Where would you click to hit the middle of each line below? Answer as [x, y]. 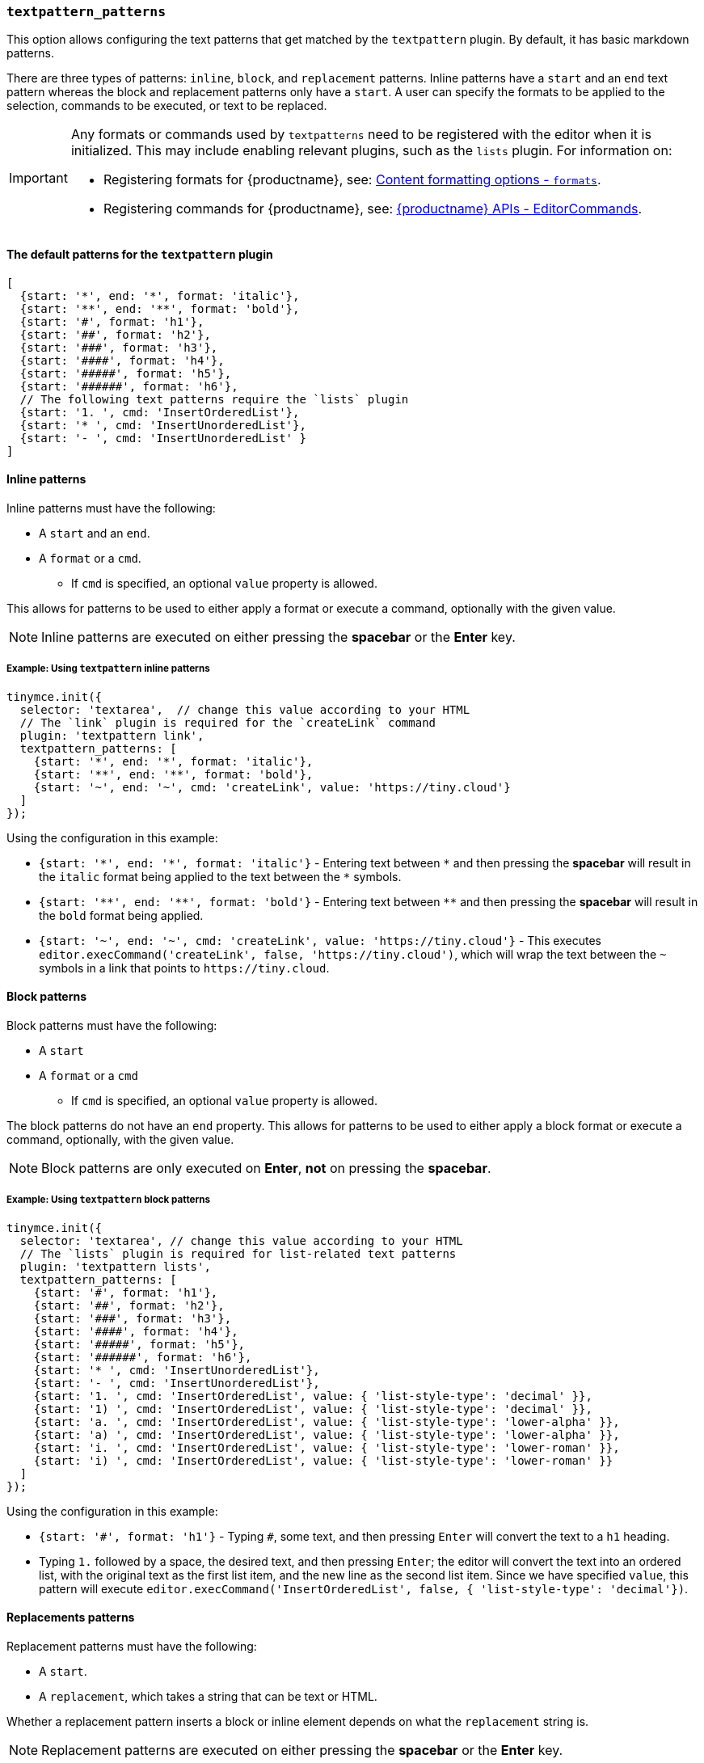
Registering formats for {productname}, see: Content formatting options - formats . [352, 180]
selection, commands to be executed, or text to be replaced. [167, 106]
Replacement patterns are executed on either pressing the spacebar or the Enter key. [302, 1750]
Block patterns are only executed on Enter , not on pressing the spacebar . [266, 1168]
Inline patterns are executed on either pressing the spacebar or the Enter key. [278, 637]
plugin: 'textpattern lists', [115, 1266]
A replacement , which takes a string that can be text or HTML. [208, 1696]
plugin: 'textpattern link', [112, 735]
